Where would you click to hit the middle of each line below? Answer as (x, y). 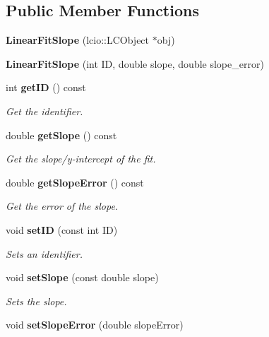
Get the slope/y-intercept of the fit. (81, 159)
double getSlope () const (61, 135)
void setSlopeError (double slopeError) (95, 325)
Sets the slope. (36, 301)
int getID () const (46, 87)
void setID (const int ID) (62, 229)
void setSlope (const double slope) (82, 277)
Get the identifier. (44, 111)
